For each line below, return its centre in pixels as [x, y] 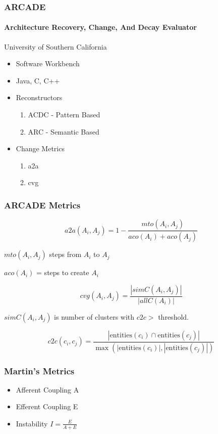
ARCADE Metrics [42, 205]
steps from [65, 254]
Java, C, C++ [38, 80]
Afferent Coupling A [47, 389]
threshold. [173, 316]
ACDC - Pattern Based [64, 115]
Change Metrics [40, 148]
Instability [32, 423]
